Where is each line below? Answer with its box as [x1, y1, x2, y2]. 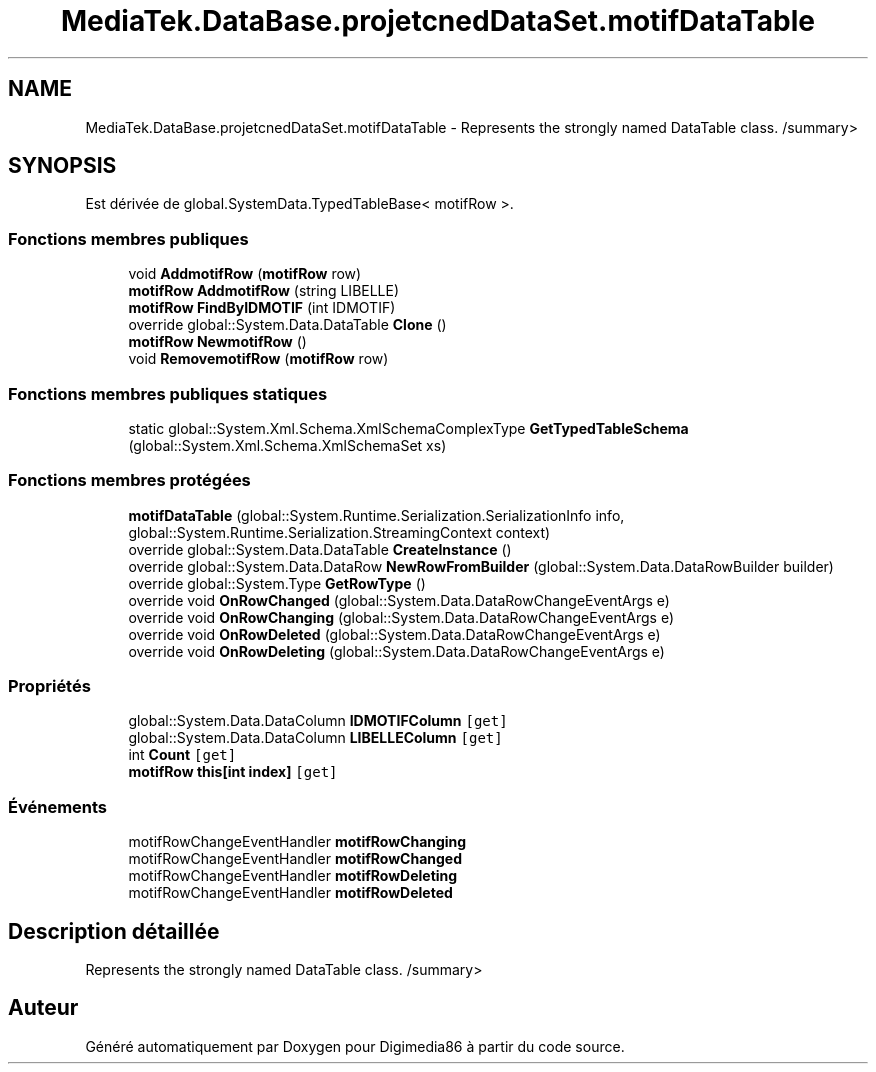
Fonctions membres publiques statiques [8, 383, 328, 404]
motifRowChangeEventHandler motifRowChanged [128, 850, 462, 868]
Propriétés [8, 676, 91, 697]
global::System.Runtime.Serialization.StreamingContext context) [128, 523, 551, 541]
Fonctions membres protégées [8, 470, 251, 491]
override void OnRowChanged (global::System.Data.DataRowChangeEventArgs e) [128, 591, 670, 609]
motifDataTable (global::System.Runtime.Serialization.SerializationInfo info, [128, 506, 625, 524]
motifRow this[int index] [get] [128, 763, 338, 781]
